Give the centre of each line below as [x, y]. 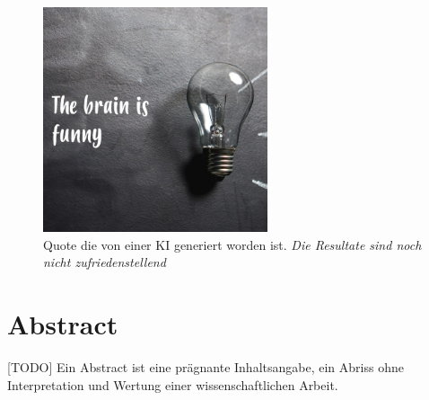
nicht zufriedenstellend [105, 262]
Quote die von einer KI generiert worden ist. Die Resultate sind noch [232, 244]
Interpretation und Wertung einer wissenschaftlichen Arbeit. [173, 384]
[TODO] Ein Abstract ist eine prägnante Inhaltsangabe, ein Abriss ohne [206, 366]
